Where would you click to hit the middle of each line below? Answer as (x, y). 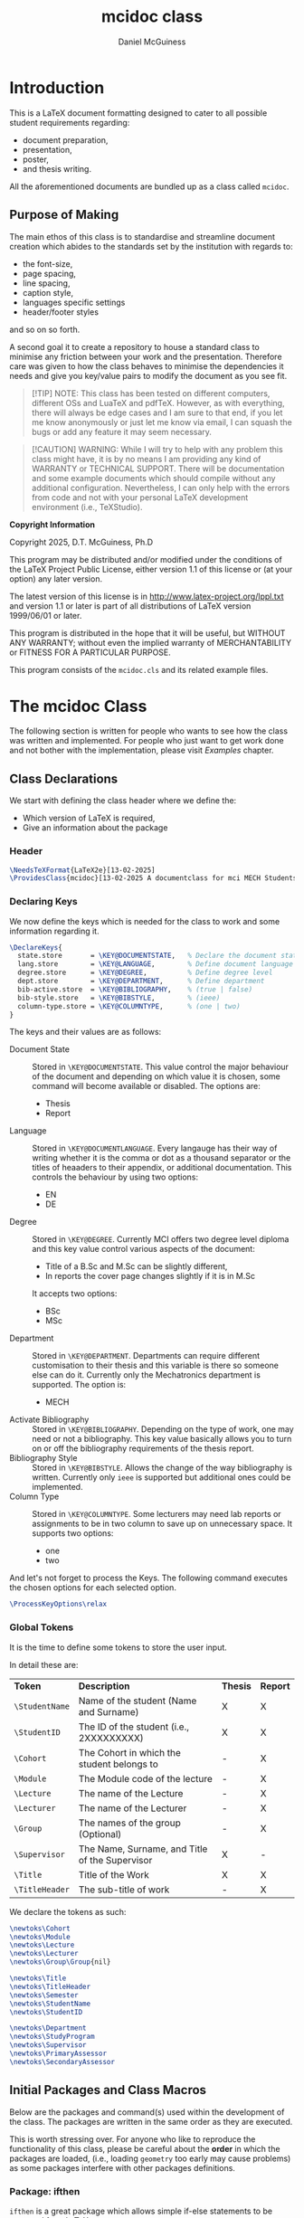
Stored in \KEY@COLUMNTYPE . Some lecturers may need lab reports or (157, 1514)
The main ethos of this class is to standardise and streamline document (142, 236)
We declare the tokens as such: (68, 1911)
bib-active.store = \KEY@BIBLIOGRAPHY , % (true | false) (135, 989)
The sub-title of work (124, 1890)
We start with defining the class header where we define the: (123, 801)
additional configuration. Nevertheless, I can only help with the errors (161, 488)
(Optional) (100, 1834)
